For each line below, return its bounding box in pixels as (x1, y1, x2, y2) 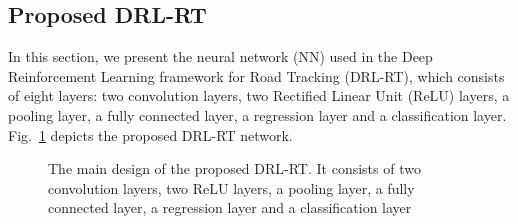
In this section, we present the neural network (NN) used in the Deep (8, 46, 433, 67)
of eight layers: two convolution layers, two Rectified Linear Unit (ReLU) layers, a (8, 85, 510, 106)
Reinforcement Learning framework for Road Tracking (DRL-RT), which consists (8, 65, 505, 86)
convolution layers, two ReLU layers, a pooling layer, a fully (48, 177, 415, 198)
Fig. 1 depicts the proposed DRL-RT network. (8, 124, 293, 145)
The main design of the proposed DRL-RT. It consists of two (48, 158, 421, 179)
